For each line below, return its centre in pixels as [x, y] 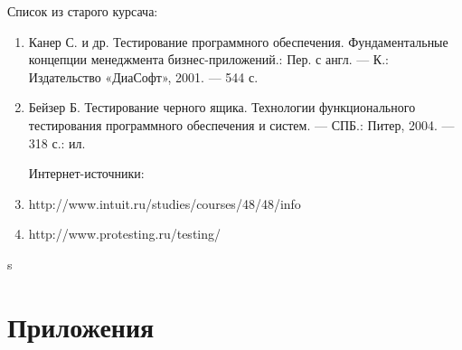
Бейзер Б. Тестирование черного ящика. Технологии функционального [222, 107]
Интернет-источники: [86, 173]
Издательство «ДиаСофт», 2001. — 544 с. [143, 76]
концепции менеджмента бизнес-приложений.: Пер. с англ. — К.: [208, 59]
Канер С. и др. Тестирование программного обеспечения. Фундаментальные [238, 41]
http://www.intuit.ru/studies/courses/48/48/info [165, 203]
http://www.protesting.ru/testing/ [125, 234]
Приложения [81, 326]
